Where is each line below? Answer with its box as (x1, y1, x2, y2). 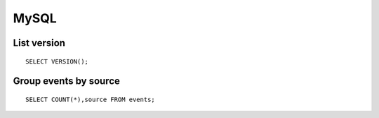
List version (13, 37, 66, 49)
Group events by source (13, 75, 121, 87)
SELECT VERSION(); (25, 57, 89, 66)
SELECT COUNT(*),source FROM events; (25, 95, 156, 103)
